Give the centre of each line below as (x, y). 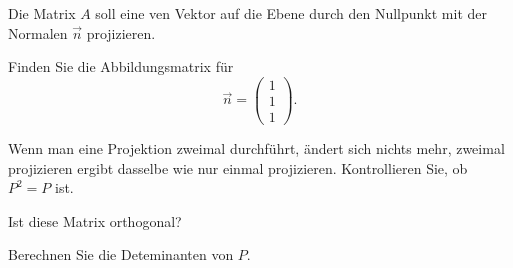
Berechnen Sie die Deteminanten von (121, 254)
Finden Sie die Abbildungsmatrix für (121, 66)
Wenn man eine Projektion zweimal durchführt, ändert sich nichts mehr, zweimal (256, 147)
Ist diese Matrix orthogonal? (95, 220)
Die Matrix (42, 13)
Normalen (38, 32)
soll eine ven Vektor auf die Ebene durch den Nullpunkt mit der (291, 13)
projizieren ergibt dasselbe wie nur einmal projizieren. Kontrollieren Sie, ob (238, 167)
